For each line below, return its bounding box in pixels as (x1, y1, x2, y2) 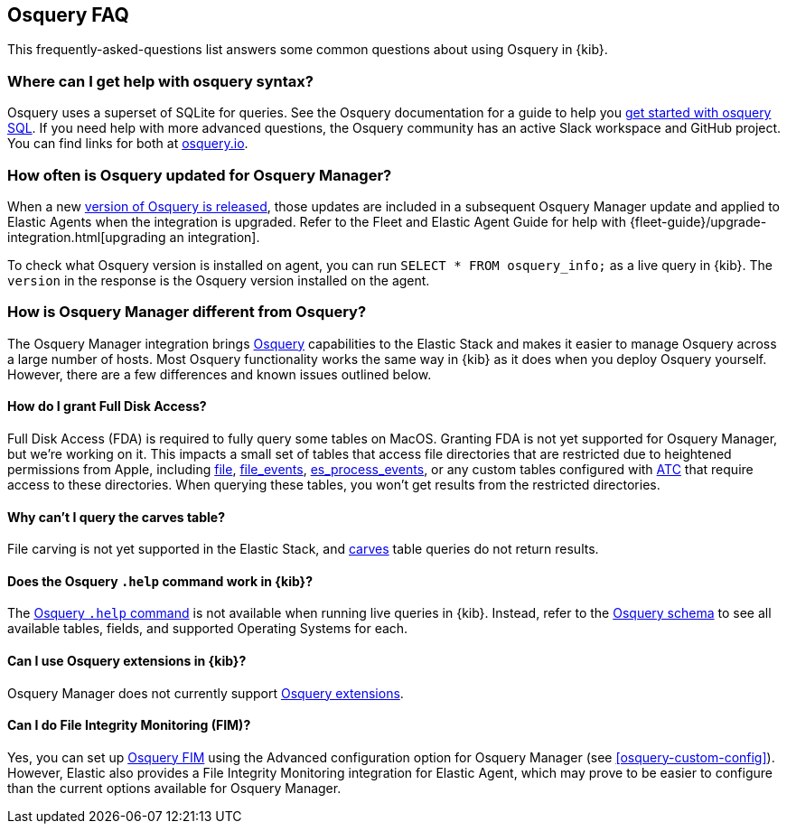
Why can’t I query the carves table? (7, 509, 225, 525)
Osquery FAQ (7, 4, 129, 26)
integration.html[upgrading (7, 229, 166, 245)
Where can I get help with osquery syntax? (7, 71, 314, 90)
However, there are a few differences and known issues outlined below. (7, 366, 432, 382)
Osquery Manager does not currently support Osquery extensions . (7, 685, 404, 701)
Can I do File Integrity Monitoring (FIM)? (7, 717, 251, 733)
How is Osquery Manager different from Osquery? (7, 303, 367, 322)
